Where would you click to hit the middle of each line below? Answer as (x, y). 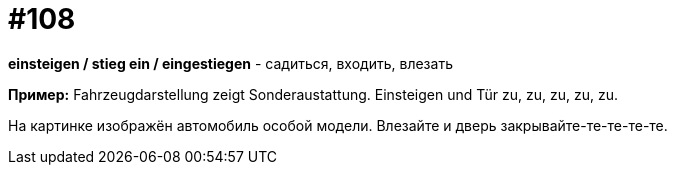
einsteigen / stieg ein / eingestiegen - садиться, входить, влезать (230, 63)
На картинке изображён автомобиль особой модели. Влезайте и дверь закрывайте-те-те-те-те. (338, 125)
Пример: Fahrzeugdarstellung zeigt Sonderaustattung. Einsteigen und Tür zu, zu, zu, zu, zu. (313, 94)
